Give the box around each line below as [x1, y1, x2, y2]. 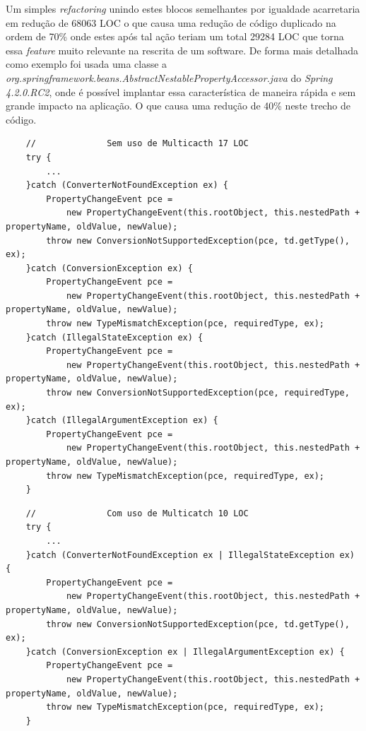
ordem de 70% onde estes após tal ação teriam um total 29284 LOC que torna [6, 29, 344, 44]
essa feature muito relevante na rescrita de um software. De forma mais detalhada [6, 42, 359, 57]
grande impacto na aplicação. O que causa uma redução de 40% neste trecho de [6, 98, 350, 113]
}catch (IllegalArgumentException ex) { [25, 415, 218, 426]
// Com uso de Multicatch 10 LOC [25, 508, 249, 518]
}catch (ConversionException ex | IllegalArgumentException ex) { [25, 646, 345, 657]
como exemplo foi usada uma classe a [6, 57, 167, 71]
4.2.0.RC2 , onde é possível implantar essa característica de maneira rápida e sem [6, 84, 356, 99]
